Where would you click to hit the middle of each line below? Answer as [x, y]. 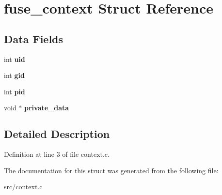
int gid [14, 75]
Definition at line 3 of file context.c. [57, 154]
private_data [47, 108]
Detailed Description [57, 134]
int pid [15, 91]
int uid [15, 59]
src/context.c [23, 187]
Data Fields [34, 38]
